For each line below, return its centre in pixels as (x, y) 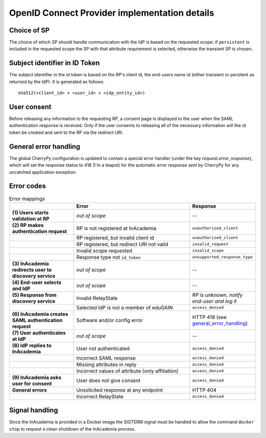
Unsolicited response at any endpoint (120, 390)
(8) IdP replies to (32, 345)
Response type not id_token (109, 257)
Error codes (28, 186)
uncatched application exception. (43, 172)
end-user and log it (215, 301)
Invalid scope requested (104, 250)
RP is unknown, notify (217, 295)
